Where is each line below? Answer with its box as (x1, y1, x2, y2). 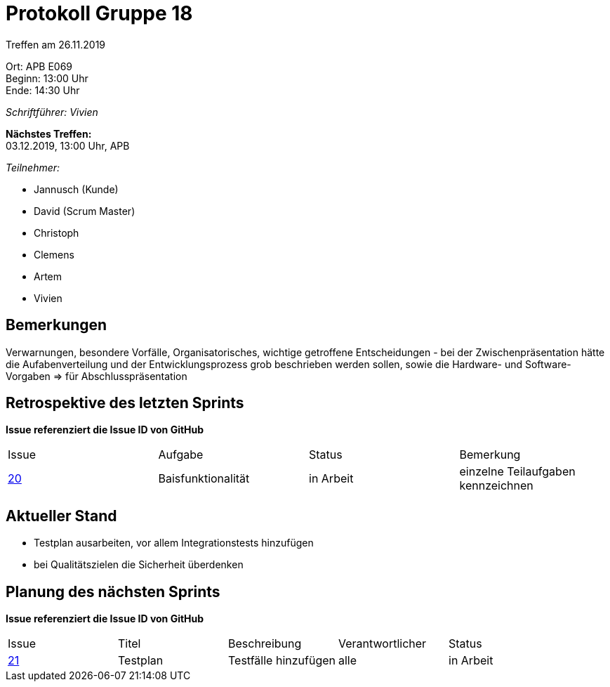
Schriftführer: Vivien (6, 105, 98, 118)
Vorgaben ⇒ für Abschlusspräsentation (6, 369, 187, 382)
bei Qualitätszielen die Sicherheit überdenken (34, 558, 244, 571)
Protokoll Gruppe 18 (6, 1, 193, 25)
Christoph (34, 226, 79, 239)
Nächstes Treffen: (6, 127, 92, 140)
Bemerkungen (6, 316, 107, 334)
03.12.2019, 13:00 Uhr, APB (6, 139, 130, 152)
